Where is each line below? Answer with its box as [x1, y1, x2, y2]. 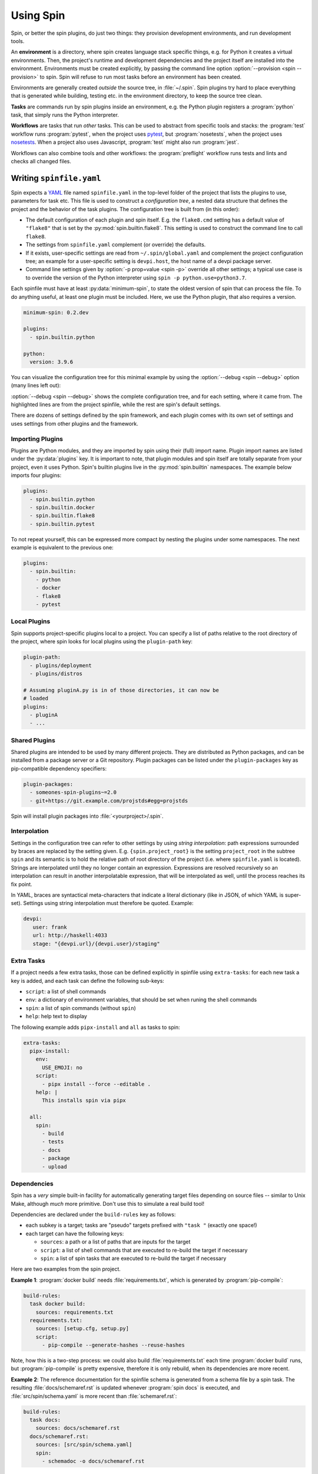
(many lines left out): [11, 382, 61, 389]
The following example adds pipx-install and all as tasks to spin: [11, 1024, 180, 1031]
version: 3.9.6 [29, 358, 74, 365]
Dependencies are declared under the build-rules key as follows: [11, 1211, 176, 1218]
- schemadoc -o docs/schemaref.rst [42, 1457, 145, 1465]
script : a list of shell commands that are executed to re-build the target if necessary [40, 1246, 248, 1253]
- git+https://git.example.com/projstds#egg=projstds [29, 797, 188, 804]
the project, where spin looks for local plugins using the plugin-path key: [11, 638, 193, 645]
